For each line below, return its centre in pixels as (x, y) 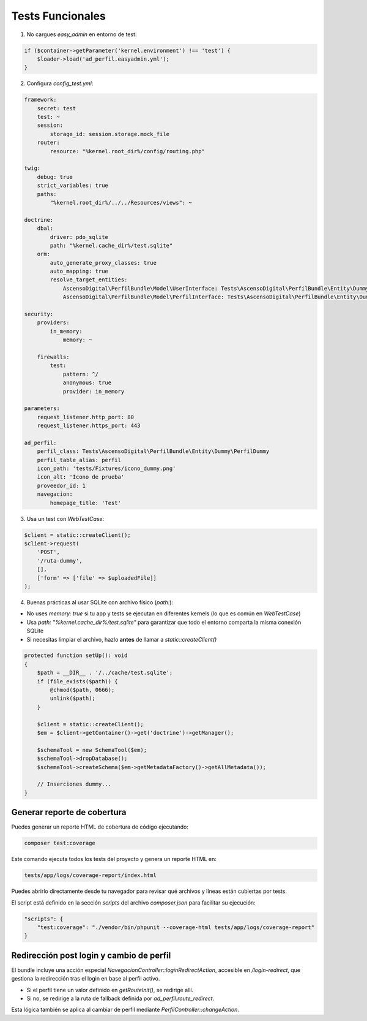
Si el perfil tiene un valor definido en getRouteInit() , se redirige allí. (110, 990)
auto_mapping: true (79, 271)
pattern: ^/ (81, 374)
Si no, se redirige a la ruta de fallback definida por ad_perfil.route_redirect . (120, 998)
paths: (47, 194)
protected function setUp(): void (76, 655)
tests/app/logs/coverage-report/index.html (91, 875)
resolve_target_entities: (89, 280)
